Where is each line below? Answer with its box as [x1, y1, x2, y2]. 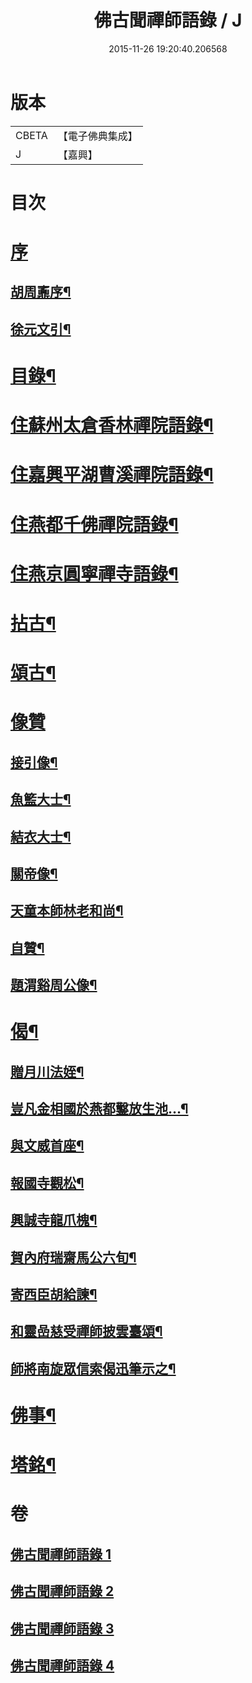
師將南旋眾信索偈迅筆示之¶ [10, 1360, 177, 1377]
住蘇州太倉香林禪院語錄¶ [10, 414, 214, 437]
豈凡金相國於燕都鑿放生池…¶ [10, 1101, 189, 1118]
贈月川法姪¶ [10, 1063, 85, 1080]
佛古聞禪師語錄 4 [10, 1657, 115, 1674]
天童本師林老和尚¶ [10, 902, 124, 920]
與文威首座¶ [10, 1137, 85, 1155]
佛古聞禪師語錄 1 [10, 1546, 112, 1563]
